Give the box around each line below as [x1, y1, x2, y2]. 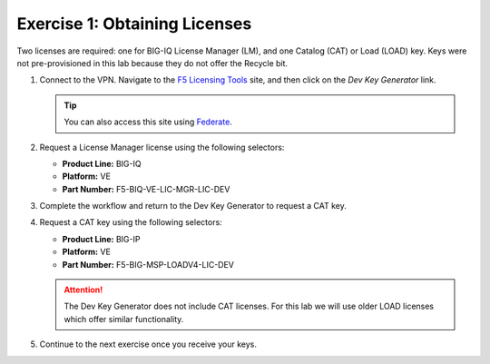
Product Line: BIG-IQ [62, 158, 142, 169]
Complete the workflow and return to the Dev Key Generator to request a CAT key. [39, 201, 347, 212]
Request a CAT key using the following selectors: [39, 217, 222, 228]
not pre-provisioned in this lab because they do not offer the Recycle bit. [16, 57, 289, 68]
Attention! [64, 284, 103, 295]
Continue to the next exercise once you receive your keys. [39, 339, 258, 349]
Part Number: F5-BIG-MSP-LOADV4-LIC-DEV [62, 259, 235, 270]
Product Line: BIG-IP [62, 233, 141, 244]
